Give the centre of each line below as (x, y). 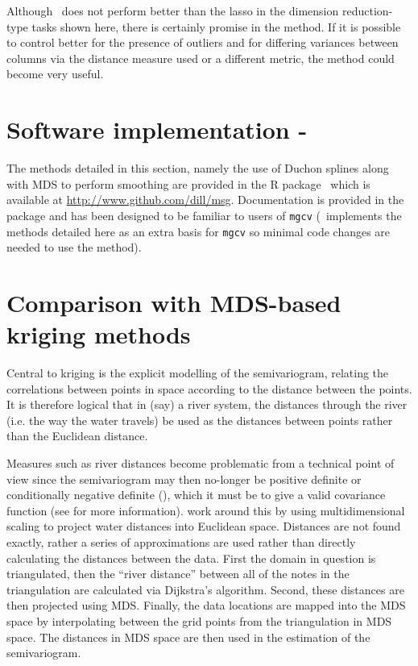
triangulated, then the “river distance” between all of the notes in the (178, 574)
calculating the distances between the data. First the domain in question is (191, 558)
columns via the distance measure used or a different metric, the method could (201, 58)
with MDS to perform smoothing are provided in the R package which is (188, 183)
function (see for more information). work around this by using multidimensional (206, 510)
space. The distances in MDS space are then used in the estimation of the (188, 637)
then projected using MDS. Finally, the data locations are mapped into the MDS (206, 605)
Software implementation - (157, 129)
